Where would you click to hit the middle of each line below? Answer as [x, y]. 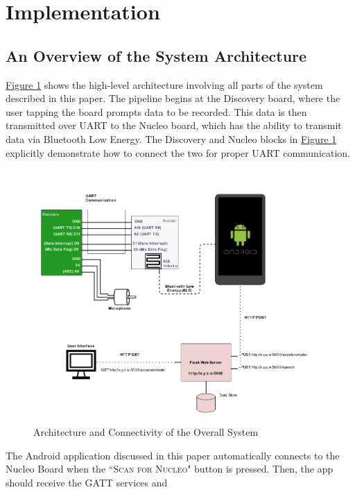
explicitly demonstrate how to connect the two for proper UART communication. [178, 152]
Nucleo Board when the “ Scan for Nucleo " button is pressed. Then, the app [170, 469]
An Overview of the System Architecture [156, 55]
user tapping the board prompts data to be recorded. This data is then [156, 111]
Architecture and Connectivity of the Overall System [146, 432]
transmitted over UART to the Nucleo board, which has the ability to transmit [174, 125]
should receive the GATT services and [87, 482]
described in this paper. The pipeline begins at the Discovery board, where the [173, 98]
